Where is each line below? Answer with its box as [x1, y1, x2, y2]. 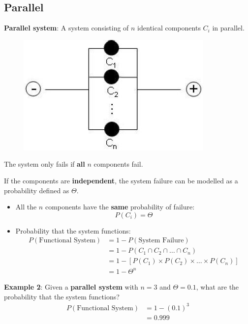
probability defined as [4, 185, 69, 195]
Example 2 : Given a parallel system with [4, 281, 138, 292]
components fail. [93, 159, 143, 169]
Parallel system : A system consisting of [4, 23, 129, 33]
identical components [137, 23, 201, 33]
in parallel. [212, 23, 245, 33]
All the [15, 202, 37, 212]
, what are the [196, 281, 239, 292]
